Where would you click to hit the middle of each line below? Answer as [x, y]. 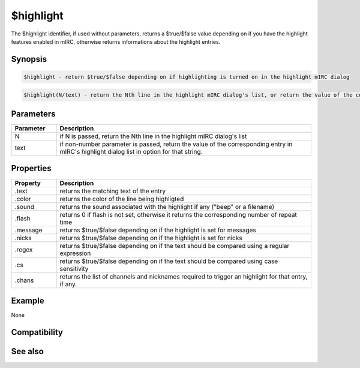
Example [28, 300]
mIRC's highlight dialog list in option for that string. [131, 152]
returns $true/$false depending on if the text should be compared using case [169, 261]
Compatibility [37, 332]
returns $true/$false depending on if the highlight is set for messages [158, 230]
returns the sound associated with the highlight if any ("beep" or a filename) [167, 207]
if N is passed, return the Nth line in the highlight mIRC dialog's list [153, 136]
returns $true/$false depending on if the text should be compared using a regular [175, 246]
